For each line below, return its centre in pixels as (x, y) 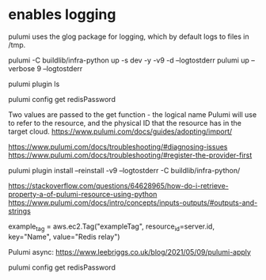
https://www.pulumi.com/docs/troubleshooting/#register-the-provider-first (130, 155)
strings (20, 210)
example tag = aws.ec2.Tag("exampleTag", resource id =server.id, (112, 227)
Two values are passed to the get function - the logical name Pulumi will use (133, 114)
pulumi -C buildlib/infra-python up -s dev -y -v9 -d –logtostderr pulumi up (129, 60)
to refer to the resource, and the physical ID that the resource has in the (125, 123)
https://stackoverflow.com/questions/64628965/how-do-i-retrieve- (119, 185)
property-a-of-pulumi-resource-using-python (83, 194)
